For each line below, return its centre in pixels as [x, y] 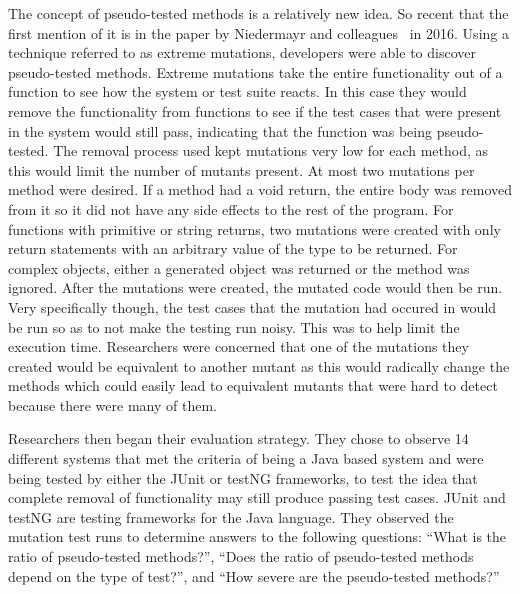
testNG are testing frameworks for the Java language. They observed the [231, 516]
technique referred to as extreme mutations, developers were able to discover [242, 52]
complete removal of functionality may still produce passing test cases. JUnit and [257, 497]
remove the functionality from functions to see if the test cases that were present [255, 110]
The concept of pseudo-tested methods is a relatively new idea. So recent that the [258, 13]
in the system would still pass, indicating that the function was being [220, 130]
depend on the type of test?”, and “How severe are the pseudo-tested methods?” [254, 575]
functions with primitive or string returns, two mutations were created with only [254, 228]
